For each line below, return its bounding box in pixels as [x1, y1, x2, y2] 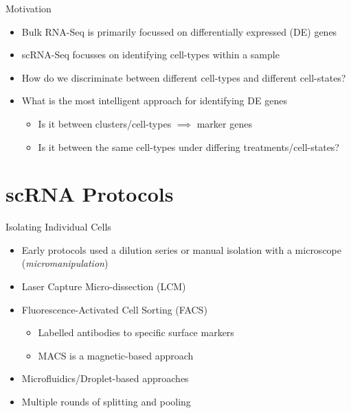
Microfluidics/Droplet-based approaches [21, 371, 189, 386]
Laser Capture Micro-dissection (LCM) [21, 279, 186, 294]
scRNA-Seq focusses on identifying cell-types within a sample [21, 47, 280, 62]
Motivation [5, 1, 52, 15]
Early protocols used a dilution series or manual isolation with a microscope [21, 242, 341, 257]
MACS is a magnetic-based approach [38, 348, 194, 362]
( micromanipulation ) [21, 256, 109, 270]
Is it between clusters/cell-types [38, 116, 172, 130]
